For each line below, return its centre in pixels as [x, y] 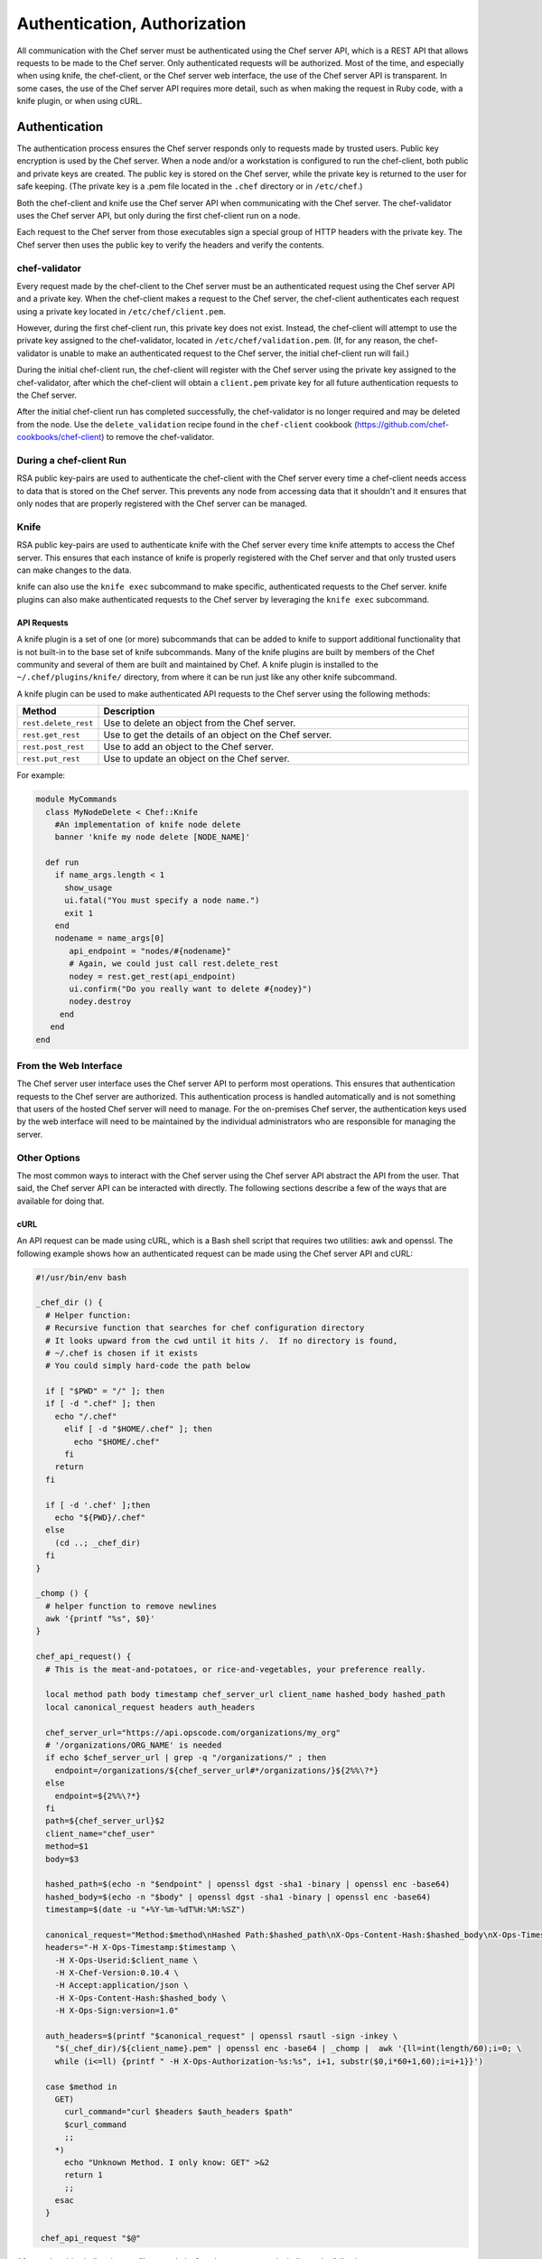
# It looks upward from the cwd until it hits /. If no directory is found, [222, 1340]
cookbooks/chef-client [59, 437]
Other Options [48, 1158]
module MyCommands [76, 799]
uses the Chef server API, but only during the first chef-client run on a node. [159, 215]
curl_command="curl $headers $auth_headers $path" [179, 2112]
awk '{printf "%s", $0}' [100, 1619]
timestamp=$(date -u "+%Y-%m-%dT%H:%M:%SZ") [145, 1910]
